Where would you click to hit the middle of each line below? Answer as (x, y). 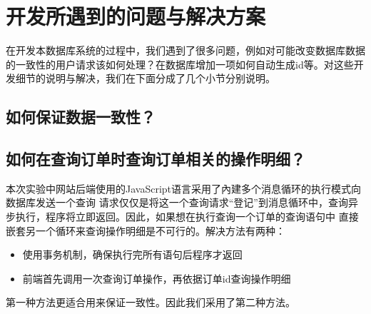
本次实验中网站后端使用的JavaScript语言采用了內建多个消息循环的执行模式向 (184, 188)
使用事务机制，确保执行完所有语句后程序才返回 (132, 254)
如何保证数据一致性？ (81, 117)
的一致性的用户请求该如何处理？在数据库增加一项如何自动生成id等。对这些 (180, 64)
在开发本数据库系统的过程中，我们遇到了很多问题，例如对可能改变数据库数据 (185, 50)
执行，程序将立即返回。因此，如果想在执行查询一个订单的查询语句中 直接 (187, 217)
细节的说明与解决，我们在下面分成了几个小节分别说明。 (145, 78)
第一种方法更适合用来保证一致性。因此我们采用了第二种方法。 (151, 302)
